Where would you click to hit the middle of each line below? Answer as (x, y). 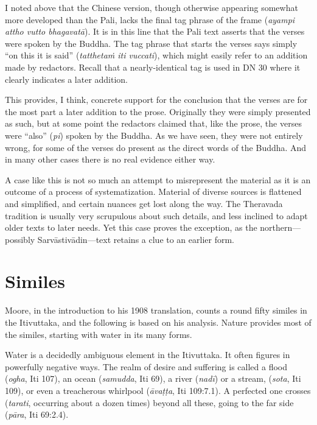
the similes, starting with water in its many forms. (99, 334)
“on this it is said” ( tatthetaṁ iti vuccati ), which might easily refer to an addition (156, 55)
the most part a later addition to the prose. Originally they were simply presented (158, 111)
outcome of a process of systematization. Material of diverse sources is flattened (153, 191)
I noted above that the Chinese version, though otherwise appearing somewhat (152, 7)
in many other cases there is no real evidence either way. (110, 159)
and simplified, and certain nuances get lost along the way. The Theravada (144, 203)
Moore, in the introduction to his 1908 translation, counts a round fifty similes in (156, 310)
